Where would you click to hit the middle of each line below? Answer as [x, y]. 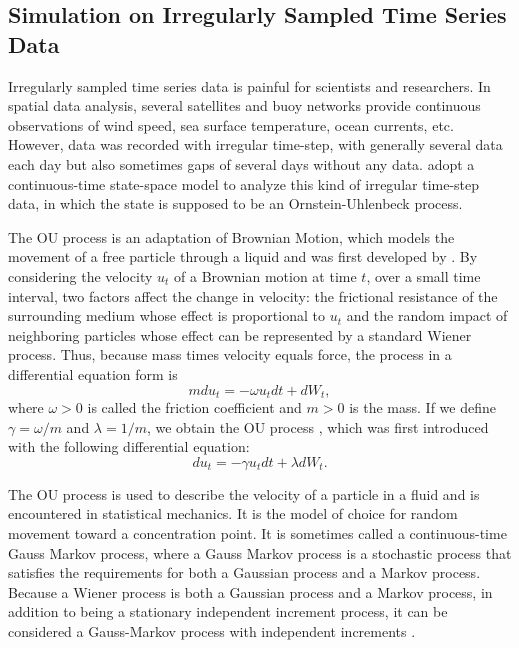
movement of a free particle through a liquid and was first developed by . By [243, 256]
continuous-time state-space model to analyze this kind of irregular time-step [244, 183]
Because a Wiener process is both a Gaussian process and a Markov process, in [250, 591]
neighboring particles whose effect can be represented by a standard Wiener [240, 334]
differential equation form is [93, 373]
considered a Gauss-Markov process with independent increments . [212, 630]
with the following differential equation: [129, 446]
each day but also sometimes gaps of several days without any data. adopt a [241, 163]
